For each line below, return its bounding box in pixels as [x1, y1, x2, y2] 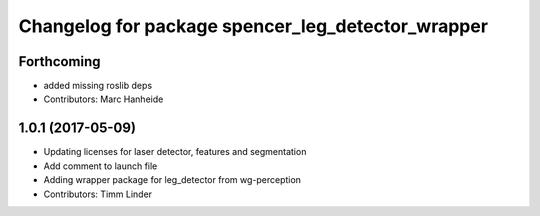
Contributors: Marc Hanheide [43, 93, 164, 105]
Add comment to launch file [43, 160, 158, 172]
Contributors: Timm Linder [43, 188, 153, 200]
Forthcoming [18, 53, 101, 70]
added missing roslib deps [43, 80, 153, 92]
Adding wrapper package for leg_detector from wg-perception [43, 174, 302, 186]
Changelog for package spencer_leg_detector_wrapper [18, 15, 489, 37]
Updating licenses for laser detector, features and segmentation [43, 146, 307, 158]
